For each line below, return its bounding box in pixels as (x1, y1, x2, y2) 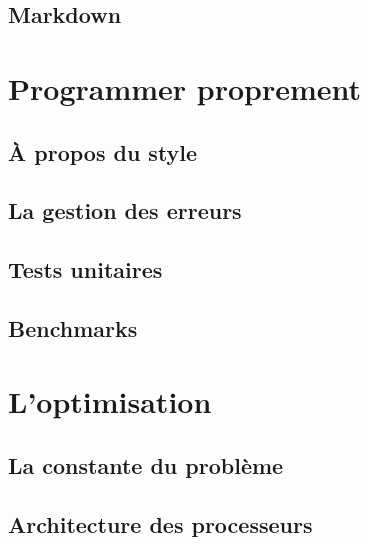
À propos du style (8, 136, 198, 167)
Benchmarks (8, 312, 138, 343)
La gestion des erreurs (8, 195, 242, 226)
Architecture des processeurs (8, 508, 313, 539)
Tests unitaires (8, 254, 163, 285)
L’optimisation (8, 381, 212, 422)
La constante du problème (8, 450, 284, 481)
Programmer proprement (8, 67, 362, 108)
